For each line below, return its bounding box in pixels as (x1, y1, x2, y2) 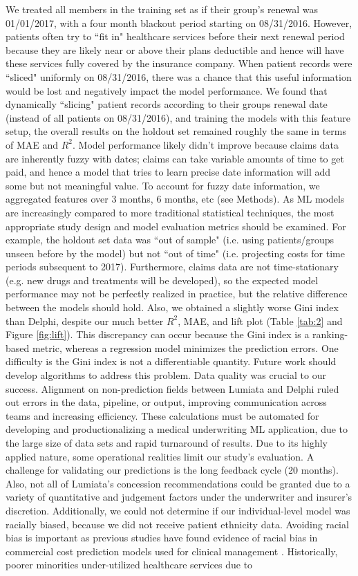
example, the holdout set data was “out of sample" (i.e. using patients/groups (6, 232, 335, 247)
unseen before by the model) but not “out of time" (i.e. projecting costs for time (6, 245, 345, 260)
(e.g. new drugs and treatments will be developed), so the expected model (6, 272, 319, 287)
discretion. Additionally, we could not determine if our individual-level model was (6, 503, 350, 517)
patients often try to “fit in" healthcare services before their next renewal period (6, 29, 345, 44)
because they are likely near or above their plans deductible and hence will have (6, 42, 344, 57)
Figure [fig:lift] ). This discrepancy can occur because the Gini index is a (6, 327, 310, 342)
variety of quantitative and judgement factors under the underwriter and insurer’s (6, 490, 352, 504)
